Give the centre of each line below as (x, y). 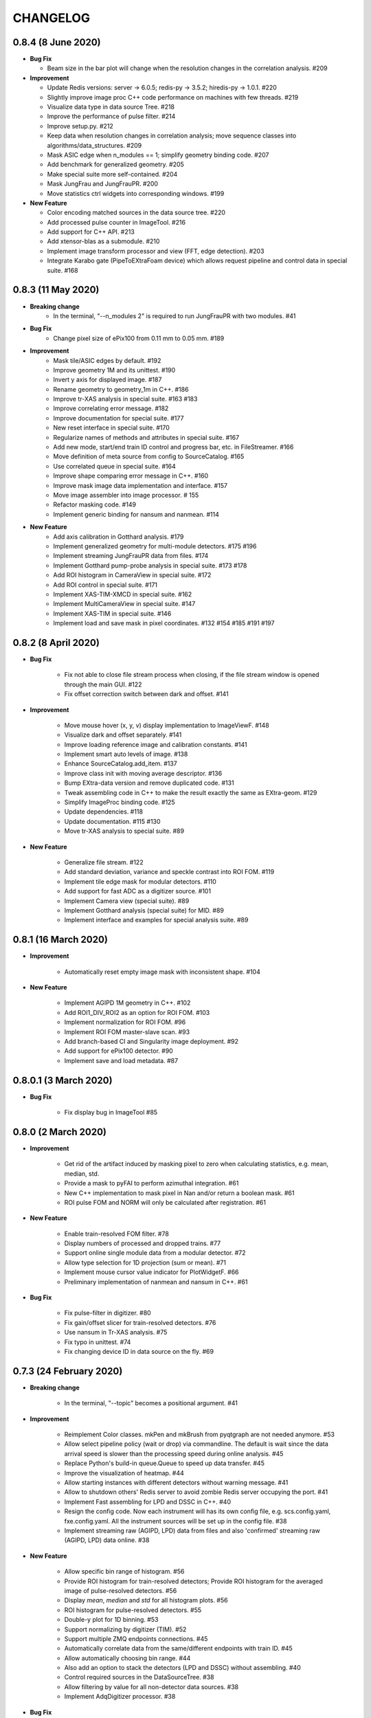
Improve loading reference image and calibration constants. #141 (156, 744)
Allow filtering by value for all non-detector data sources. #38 (151, 1686)
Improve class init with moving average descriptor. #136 (143, 773)
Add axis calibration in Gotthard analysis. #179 (119, 537)
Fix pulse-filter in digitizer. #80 (108, 1313)
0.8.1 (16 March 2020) (60, 940)
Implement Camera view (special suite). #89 (127, 901)
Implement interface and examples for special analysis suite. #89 (156, 920)
